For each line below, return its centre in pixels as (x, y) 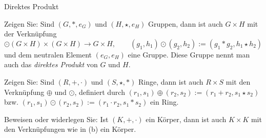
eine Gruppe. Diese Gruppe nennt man (189, 54)
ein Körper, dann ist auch (186, 119)
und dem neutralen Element (48, 54)
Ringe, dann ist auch (171, 81)
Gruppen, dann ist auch (186, 23)
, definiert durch (100, 92)
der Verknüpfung (30, 34)
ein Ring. (164, 102)
